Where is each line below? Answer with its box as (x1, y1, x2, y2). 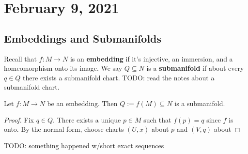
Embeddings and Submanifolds (4, 31, 162, 46)
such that (143, 114, 171, 124)
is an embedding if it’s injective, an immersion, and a (70, 53, 233, 63)
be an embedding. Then (47, 98, 118, 108)
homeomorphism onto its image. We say (4, 63, 123, 73)
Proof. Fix (4, 114, 34, 124)
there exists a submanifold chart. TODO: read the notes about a (23, 72, 215, 82)
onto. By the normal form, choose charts (4, 124, 124, 134)
